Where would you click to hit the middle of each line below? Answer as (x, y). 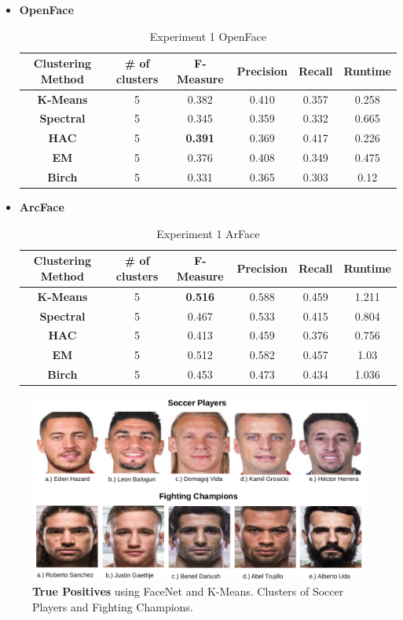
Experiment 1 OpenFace (208, 36)
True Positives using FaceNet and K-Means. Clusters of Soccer (188, 591)
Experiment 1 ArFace (208, 233)
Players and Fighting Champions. (113, 606)
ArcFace (42, 207)
